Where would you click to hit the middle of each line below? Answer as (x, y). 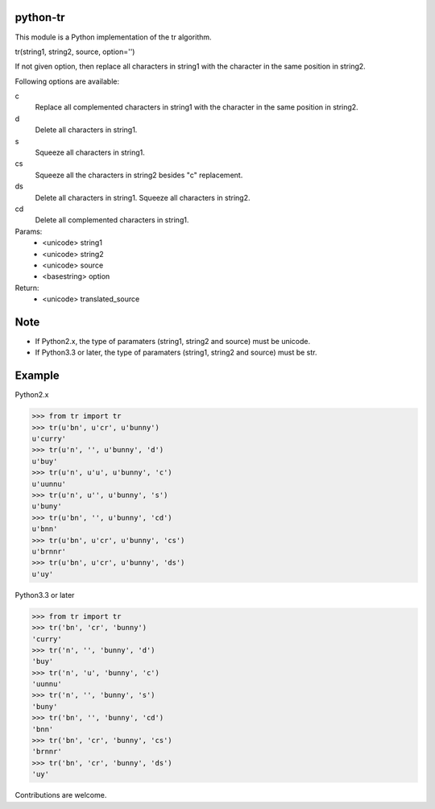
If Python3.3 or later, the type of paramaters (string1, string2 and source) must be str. (176, 353)
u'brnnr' (49, 551)
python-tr (40, 17)
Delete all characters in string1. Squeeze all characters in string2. (143, 197)
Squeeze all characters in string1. (90, 152)
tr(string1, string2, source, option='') (75, 52)
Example (37, 376)
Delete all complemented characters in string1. (112, 220)
